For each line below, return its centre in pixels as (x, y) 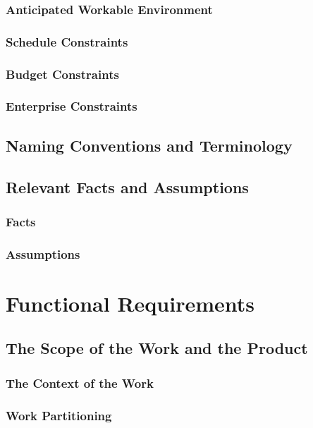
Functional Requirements (130, 303)
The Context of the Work (80, 383)
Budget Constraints (62, 74)
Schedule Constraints (67, 41)
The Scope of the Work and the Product (157, 348)
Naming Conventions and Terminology (149, 145)
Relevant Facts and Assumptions (127, 187)
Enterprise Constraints (72, 106)
